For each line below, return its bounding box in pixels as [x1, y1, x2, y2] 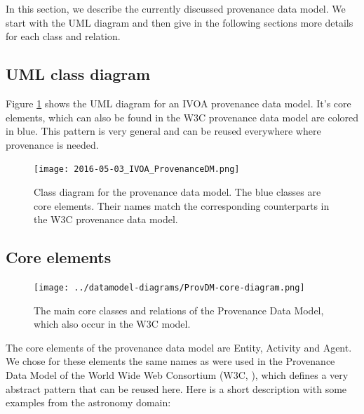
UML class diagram [6, 63, 151, 85]
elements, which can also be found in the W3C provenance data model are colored [6, 109, 359, 124]
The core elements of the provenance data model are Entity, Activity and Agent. [6, 340, 352, 354]
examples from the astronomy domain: [6, 395, 171, 410]
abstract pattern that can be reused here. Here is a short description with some [6, 381, 347, 396]
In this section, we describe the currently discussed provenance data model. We [6, 1, 346, 15]
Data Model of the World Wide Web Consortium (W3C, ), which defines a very [6, 368, 349, 382]
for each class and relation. [6, 29, 121, 44]
